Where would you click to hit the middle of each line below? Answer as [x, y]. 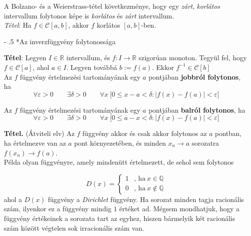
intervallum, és [88, 58]
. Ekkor [163, 67]
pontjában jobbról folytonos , [194, 76]
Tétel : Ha [18, 25]
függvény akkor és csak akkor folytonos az [145, 133]
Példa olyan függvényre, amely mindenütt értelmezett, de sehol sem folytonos [119, 162]
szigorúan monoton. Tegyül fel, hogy [193, 58]
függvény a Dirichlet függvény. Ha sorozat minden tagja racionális [146, 199]
